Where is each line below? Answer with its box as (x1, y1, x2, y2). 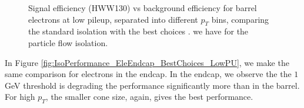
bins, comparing (211, 13, 269, 25)
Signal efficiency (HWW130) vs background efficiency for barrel (28, 2, 257, 13)
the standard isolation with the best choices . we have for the (28, 25, 249, 37)
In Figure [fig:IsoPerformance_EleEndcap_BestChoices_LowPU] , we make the (5, 56, 289, 68)
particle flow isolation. (28, 36, 108, 48)
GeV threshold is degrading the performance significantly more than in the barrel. (5, 79, 300, 91)
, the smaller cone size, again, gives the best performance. (45, 90, 253, 103)
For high (5, 90, 35, 103)
